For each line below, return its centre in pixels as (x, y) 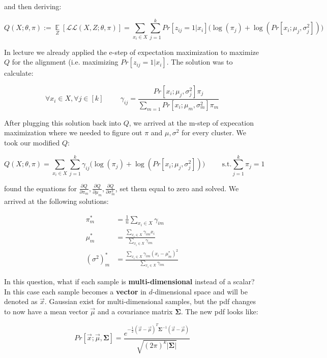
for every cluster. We (214, 132)
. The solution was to (200, 62)
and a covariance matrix (135, 311)
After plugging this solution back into (63, 122)
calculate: (19, 73)
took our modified (32, 142)
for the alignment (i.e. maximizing (65, 62)
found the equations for (40, 188)
